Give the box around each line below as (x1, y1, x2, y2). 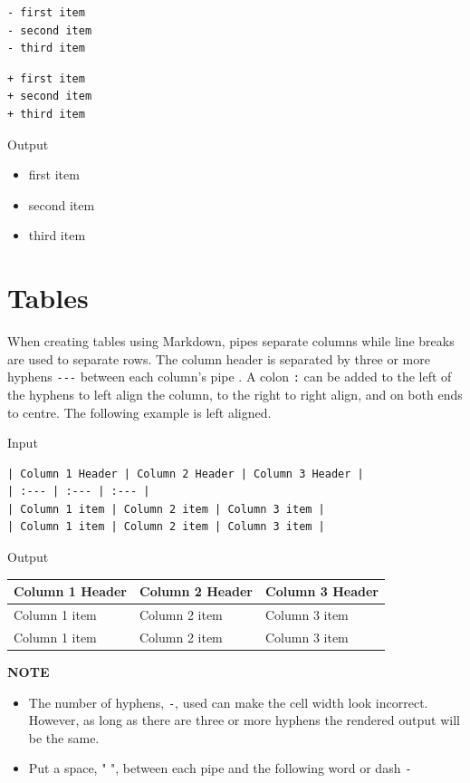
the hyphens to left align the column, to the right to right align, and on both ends (7, 384, 463, 403)
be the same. (28, 728, 100, 747)
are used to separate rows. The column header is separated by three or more (7, 349, 430, 368)
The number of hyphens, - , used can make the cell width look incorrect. (28, 692, 428, 711)
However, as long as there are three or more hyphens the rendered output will (28, 710, 460, 730)
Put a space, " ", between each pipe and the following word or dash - (28, 759, 412, 778)
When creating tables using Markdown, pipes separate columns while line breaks (7, 332, 455, 351)
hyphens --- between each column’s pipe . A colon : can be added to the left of (7, 367, 452, 386)
